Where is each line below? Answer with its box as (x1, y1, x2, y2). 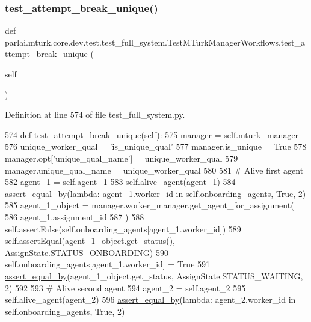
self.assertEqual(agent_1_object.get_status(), (5, 234, 175, 247)
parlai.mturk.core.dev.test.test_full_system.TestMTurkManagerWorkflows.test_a (5, 35, 305, 48)
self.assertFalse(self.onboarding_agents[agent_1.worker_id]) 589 (5, 222, 241, 235)
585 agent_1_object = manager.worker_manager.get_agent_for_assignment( (5, 199, 294, 211)
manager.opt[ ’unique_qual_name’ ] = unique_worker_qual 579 (5, 151, 238, 164)
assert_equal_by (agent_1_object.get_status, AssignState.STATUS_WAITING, (5, 269, 303, 282)
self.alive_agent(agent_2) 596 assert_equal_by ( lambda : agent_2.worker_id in (5, 293, 296, 306)
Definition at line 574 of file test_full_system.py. (5, 108, 185, 121)
